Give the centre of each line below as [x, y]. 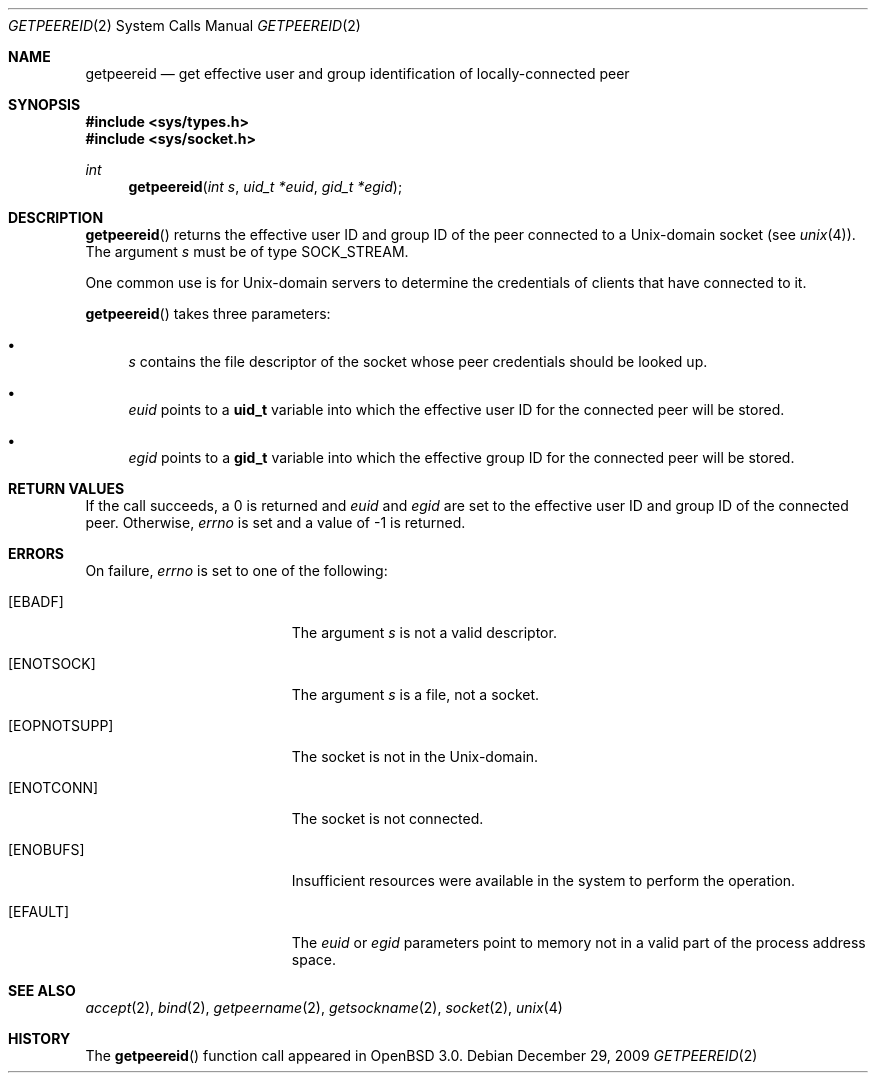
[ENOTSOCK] [52, 663]
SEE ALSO [42, 990]
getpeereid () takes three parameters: [208, 313]
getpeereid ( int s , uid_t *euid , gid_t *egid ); [265, 186]
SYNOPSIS [44, 104]
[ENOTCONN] [53, 787]
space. [313, 959]
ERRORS [36, 553]
